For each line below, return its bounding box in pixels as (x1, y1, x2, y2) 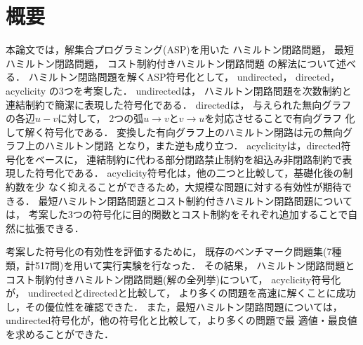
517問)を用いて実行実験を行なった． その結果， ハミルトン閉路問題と (34, 258, 355, 273)
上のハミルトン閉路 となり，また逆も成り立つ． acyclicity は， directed (25, 138, 341, 153)
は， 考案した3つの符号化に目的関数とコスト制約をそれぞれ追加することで (6, 207, 348, 222)
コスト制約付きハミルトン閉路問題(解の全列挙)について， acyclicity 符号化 (6, 271, 341, 286)
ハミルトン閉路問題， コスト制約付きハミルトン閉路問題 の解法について (6, 55, 336, 70)
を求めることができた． (6, 327, 114, 341)
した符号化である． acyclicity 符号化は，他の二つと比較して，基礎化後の (15, 165, 343, 180)
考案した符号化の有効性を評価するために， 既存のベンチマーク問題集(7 (6, 244, 332, 259)
